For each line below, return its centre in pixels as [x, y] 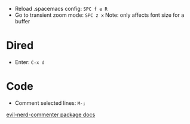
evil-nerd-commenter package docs [51, 114]
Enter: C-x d [30, 62]
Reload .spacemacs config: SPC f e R [61, 9]
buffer [22, 21]
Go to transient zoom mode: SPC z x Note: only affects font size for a [99, 15]
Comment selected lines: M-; [50, 103]
